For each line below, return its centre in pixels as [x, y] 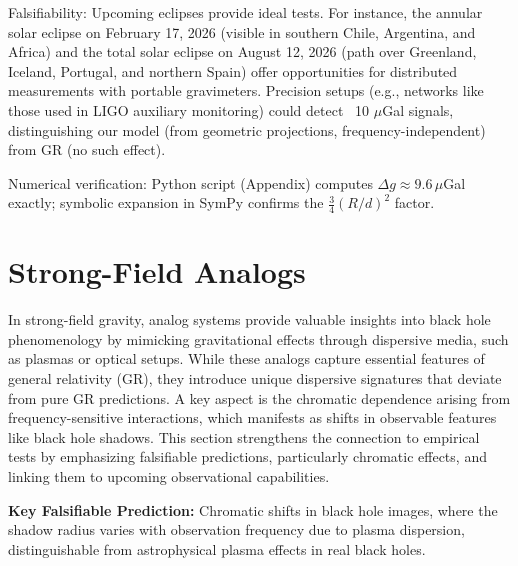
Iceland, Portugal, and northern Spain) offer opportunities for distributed [233, 70]
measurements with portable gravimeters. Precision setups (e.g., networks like [246, 90]
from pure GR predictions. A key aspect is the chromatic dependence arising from [259, 397]
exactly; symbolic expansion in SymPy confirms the [166, 202]
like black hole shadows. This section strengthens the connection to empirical [244, 436]
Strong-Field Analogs [157, 271]
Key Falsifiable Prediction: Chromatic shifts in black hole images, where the [253, 509]
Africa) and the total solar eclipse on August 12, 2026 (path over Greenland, [242, 51]
